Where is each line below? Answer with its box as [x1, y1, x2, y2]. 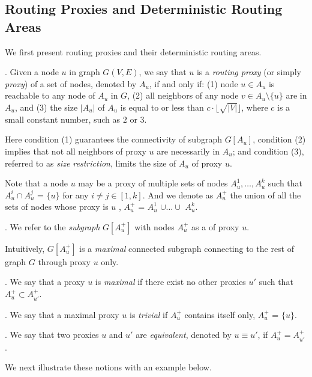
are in [286, 89, 307, 102]
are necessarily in [157, 144, 220, 157]
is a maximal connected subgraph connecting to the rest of [79, 242, 295, 254]
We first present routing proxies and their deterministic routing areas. [5, 45, 262, 58]
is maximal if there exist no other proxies [95, 275, 246, 288]
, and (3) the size [14, 100, 78, 113]
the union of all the [230, 188, 301, 201]
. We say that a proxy [5, 275, 85, 288]
